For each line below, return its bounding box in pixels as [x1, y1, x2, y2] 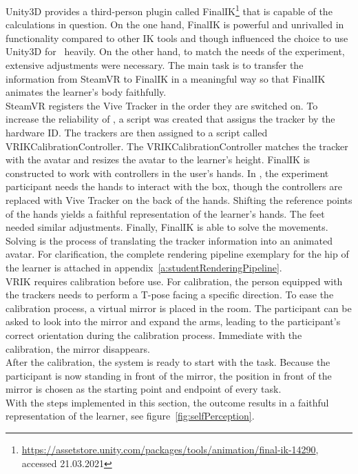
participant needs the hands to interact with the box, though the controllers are [6, 179, 342, 194]
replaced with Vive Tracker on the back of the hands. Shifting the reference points [6, 192, 352, 207]
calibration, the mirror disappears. [6, 341, 150, 355]
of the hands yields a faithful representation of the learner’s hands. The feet [6, 206, 325, 220]
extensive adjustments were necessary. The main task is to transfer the [6, 58, 304, 72]
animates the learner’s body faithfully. [6, 85, 167, 99]
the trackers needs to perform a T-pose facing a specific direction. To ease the [6, 287, 334, 302]
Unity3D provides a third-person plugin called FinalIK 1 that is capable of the [6, 2, 333, 18]
